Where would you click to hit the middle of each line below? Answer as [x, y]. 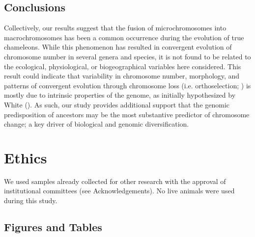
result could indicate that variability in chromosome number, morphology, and [122, 76]
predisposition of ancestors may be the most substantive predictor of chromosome [127, 114]
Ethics [26, 157]
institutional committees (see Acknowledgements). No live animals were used [119, 191]
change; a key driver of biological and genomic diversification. [97, 124]
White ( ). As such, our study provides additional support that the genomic [117, 104]
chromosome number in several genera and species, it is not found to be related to [127, 56]
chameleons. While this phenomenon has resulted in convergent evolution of [118, 47]
